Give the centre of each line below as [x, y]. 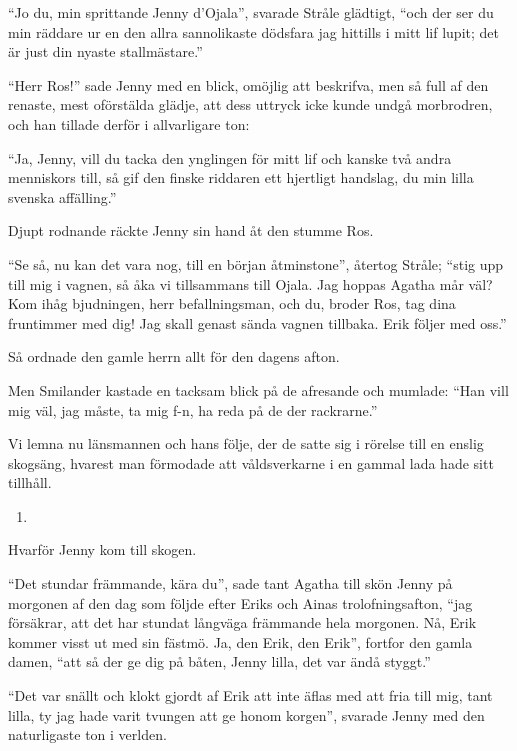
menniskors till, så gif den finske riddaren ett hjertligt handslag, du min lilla [241, 177]
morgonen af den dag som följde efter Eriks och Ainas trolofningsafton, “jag [240, 602]
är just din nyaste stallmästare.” [105, 51]
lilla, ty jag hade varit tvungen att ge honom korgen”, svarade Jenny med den [246, 714]
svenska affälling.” [62, 196]
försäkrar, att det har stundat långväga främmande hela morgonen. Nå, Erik [242, 622]
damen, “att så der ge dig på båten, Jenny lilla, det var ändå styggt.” [219, 661]
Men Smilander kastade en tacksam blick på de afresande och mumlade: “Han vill [258, 389]
